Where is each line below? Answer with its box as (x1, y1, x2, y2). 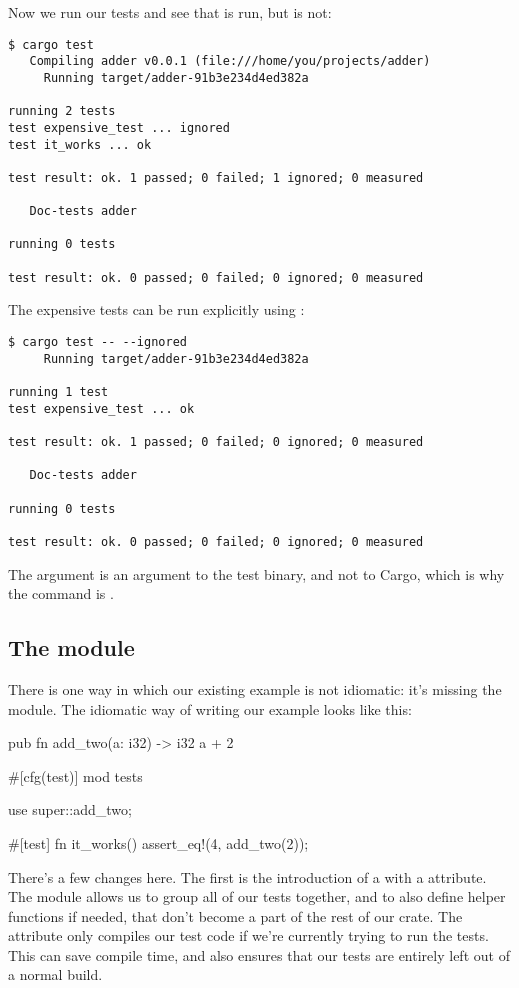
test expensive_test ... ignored (8, 120, 230, 135)
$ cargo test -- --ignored (8, 335, 187, 350)
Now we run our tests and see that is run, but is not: (8, 2, 332, 22)
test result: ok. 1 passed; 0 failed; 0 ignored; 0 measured (8, 434, 424, 449)
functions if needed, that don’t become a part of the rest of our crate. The (8, 905, 463, 926)
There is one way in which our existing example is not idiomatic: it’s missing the (8, 678, 502, 699)
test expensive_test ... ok (8, 401, 195, 416)
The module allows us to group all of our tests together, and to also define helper (8, 886, 506, 907)
